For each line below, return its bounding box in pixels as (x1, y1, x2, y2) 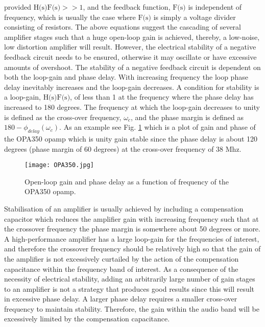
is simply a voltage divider (153, 11, 236, 22)
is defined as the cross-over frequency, (4, 111, 122, 122)
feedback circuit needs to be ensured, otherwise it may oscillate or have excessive (4, 51, 257, 62)
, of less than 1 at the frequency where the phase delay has (70, 91, 254, 102)
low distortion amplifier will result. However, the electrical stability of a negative (4, 41, 256, 52)
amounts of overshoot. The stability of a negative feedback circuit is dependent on (4, 61, 261, 72)
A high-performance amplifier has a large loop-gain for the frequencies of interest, (4, 233, 259, 244)
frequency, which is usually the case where (4, 11, 136, 22)
